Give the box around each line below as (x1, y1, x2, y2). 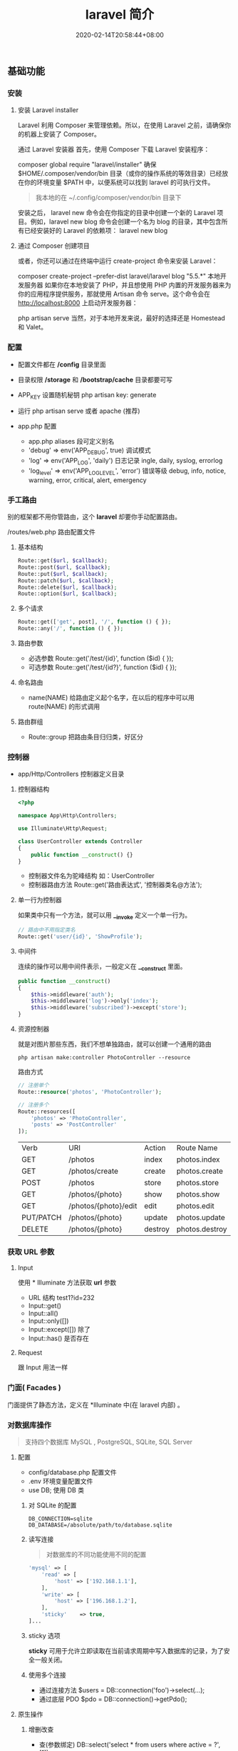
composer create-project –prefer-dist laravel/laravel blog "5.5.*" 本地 (17, 272, 221, 281)
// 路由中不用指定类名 (17, 927, 76, 934)
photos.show (176, 1189, 220, 1199)
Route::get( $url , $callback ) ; (17, 557, 108, 564)
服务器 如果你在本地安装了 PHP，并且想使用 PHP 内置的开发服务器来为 (24, 281, 232, 289)
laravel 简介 (85, 6, 155, 23)
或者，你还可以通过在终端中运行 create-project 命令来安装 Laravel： (17, 256, 218, 265)
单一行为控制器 (17, 896, 62, 904)
